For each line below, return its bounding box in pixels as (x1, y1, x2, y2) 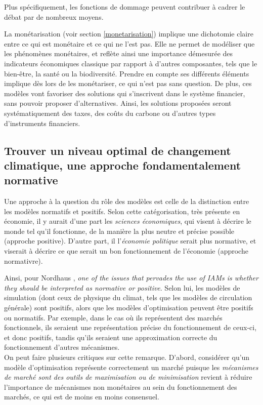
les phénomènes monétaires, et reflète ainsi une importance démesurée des (4, 48, 233, 59)
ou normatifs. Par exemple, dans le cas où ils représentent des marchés (4, 312, 223, 322)
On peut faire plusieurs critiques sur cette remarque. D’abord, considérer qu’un (4, 352, 250, 362)
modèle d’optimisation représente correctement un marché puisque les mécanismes (4, 361, 258, 372)
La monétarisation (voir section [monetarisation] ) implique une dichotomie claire (4, 28, 253, 39)
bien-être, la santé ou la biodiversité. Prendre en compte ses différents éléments (4, 68, 249, 78)
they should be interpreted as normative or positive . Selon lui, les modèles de (4, 282, 240, 293)
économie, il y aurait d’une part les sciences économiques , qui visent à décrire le (4, 216, 251, 226)
